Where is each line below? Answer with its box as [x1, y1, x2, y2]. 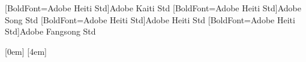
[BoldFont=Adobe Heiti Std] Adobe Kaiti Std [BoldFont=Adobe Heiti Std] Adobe [5, 2, 302, 14]
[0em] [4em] [5, 45, 47, 57]
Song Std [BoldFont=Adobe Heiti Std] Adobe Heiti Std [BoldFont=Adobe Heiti [5, 13, 295, 26]
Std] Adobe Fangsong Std [5, 25, 96, 38]
